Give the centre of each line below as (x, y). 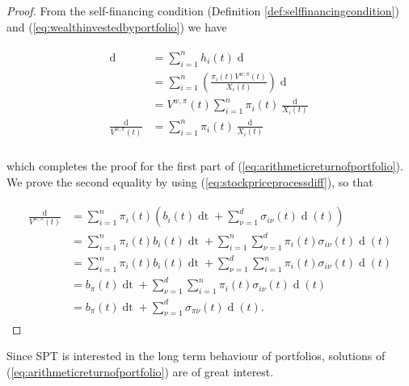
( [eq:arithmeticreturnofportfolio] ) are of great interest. (140, 371)
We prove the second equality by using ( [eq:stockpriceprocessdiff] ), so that (190, 181)
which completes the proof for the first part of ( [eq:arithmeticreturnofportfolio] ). (205, 165)
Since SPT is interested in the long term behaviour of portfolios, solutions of (196, 356)
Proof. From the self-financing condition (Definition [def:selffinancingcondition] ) (203, 10)
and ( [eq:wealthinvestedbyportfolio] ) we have (117, 26)
